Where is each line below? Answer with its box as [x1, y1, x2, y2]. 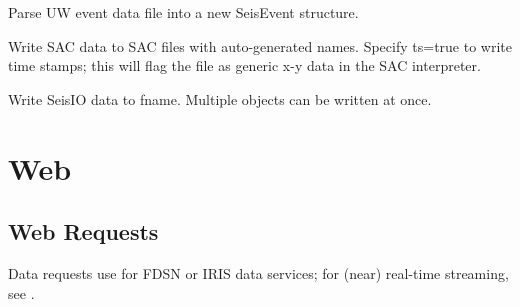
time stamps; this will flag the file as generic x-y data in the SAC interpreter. [8, 55, 481, 76]
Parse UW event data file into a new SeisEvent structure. [8, 2, 359, 22]
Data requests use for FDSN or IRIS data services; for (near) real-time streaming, [8, 262, 509, 283]
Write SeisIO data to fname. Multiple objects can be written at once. [8, 88, 432, 109]
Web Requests [8, 216, 159, 247]
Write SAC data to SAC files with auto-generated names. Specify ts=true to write [8, 35, 512, 56]
